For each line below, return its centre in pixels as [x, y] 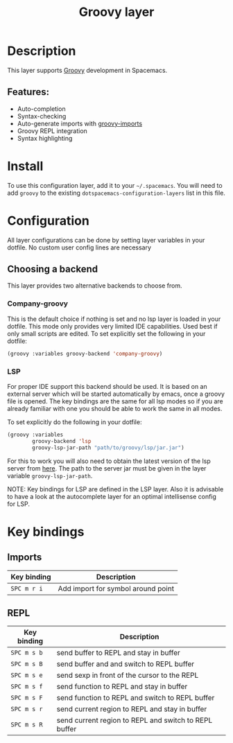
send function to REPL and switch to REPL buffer [136, 698]
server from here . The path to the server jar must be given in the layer [107, 468]
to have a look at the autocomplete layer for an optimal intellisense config [112, 496]
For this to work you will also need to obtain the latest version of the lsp [109, 461]
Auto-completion [41, 109]
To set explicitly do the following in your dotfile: [75, 422]
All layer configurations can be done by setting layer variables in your [106, 240]
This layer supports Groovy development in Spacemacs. [87, 70]
